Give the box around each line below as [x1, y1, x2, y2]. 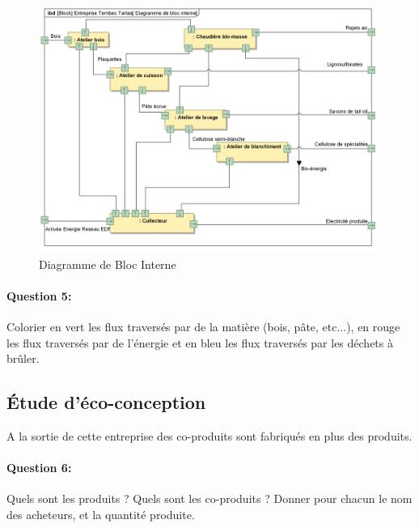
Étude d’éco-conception [6, 390, 206, 415]
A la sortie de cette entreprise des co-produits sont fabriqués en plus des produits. [6, 427, 413, 444]
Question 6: [6, 459, 72, 476]
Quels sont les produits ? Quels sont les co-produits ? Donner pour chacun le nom [6, 490, 413, 507]
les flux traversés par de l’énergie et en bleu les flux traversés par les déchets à [6, 334, 393, 351]
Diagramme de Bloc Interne [39, 255, 176, 272]
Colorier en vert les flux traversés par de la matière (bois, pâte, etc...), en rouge [6, 317, 400, 334]
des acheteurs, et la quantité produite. [6, 505, 195, 522]
